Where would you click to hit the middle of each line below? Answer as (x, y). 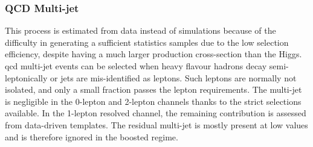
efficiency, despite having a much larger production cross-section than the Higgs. (153, 54)
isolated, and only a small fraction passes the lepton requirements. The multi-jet (153, 89)
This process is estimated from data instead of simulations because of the (140, 30)
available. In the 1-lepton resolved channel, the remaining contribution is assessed (156, 113)
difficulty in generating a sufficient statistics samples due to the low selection (147, 42)
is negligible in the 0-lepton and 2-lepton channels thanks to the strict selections (153, 101)
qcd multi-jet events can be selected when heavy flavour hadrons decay (136, 66)
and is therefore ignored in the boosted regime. (92, 136)
